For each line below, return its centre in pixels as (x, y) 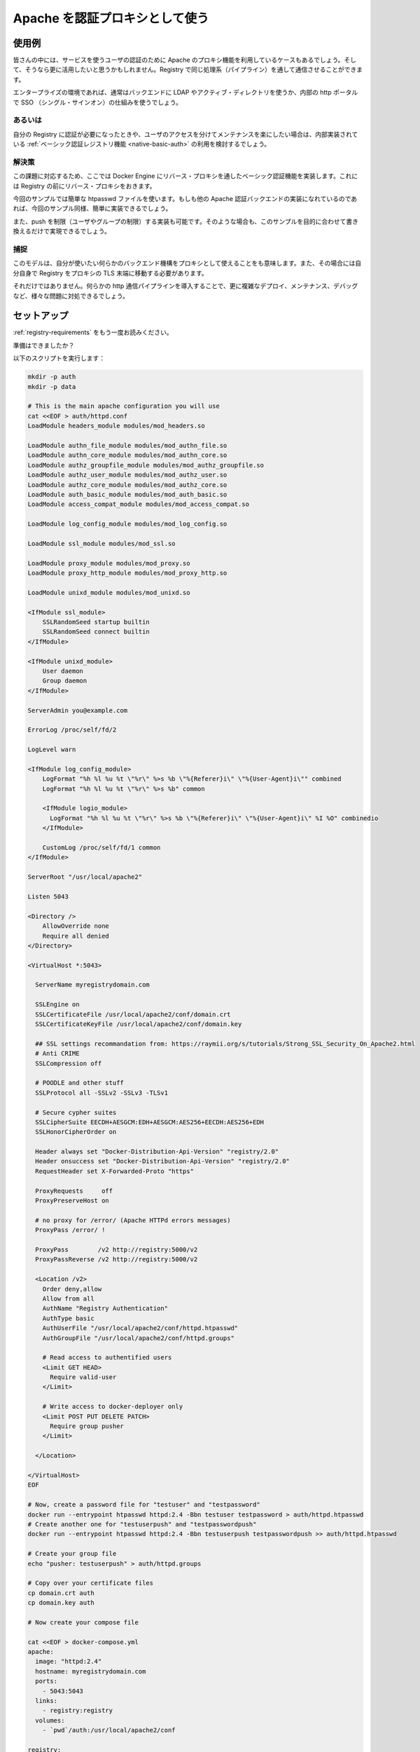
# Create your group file (72, 1554)
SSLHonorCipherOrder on (76, 1132)
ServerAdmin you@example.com (78, 710)
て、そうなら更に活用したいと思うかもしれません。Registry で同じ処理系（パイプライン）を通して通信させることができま (188, 69)
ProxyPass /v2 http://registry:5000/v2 (117, 1250)
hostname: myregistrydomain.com (91, 1671)
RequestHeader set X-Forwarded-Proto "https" (114, 1171)
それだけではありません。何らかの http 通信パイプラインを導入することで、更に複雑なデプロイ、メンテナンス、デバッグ (185, 286)
